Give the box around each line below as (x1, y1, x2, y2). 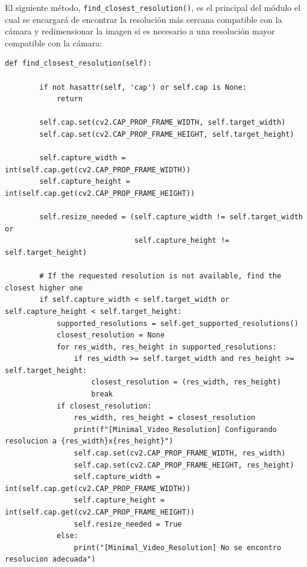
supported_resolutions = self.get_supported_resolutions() (56, 319, 299, 328)
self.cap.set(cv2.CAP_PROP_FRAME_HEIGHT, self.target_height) (39, 130, 294, 139)
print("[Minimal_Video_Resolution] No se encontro (74, 543, 282, 552)
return (56, 95, 83, 104)
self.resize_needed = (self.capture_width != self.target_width (39, 213, 303, 222)
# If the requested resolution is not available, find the (39, 272, 282, 281)
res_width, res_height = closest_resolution (74, 413, 256, 422)
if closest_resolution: (56, 401, 152, 410)
